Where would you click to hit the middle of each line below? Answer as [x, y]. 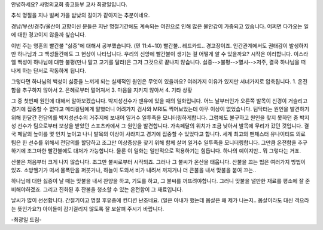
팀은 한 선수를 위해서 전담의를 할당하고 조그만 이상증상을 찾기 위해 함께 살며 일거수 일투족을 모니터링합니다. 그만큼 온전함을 [154, 142]
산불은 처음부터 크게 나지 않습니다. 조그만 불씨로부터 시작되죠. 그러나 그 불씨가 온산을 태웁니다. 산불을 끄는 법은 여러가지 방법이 [159, 161]
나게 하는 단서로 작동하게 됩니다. [49, 70]
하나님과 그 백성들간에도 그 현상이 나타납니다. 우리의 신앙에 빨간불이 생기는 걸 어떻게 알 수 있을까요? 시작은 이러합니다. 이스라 [163, 54]
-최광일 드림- [26, 219]
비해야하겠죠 [26, 189]
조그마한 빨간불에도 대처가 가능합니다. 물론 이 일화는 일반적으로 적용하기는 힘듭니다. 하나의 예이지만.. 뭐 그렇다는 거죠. [164, 151]
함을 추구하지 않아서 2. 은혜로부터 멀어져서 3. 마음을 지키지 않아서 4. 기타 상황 [102, 90]
